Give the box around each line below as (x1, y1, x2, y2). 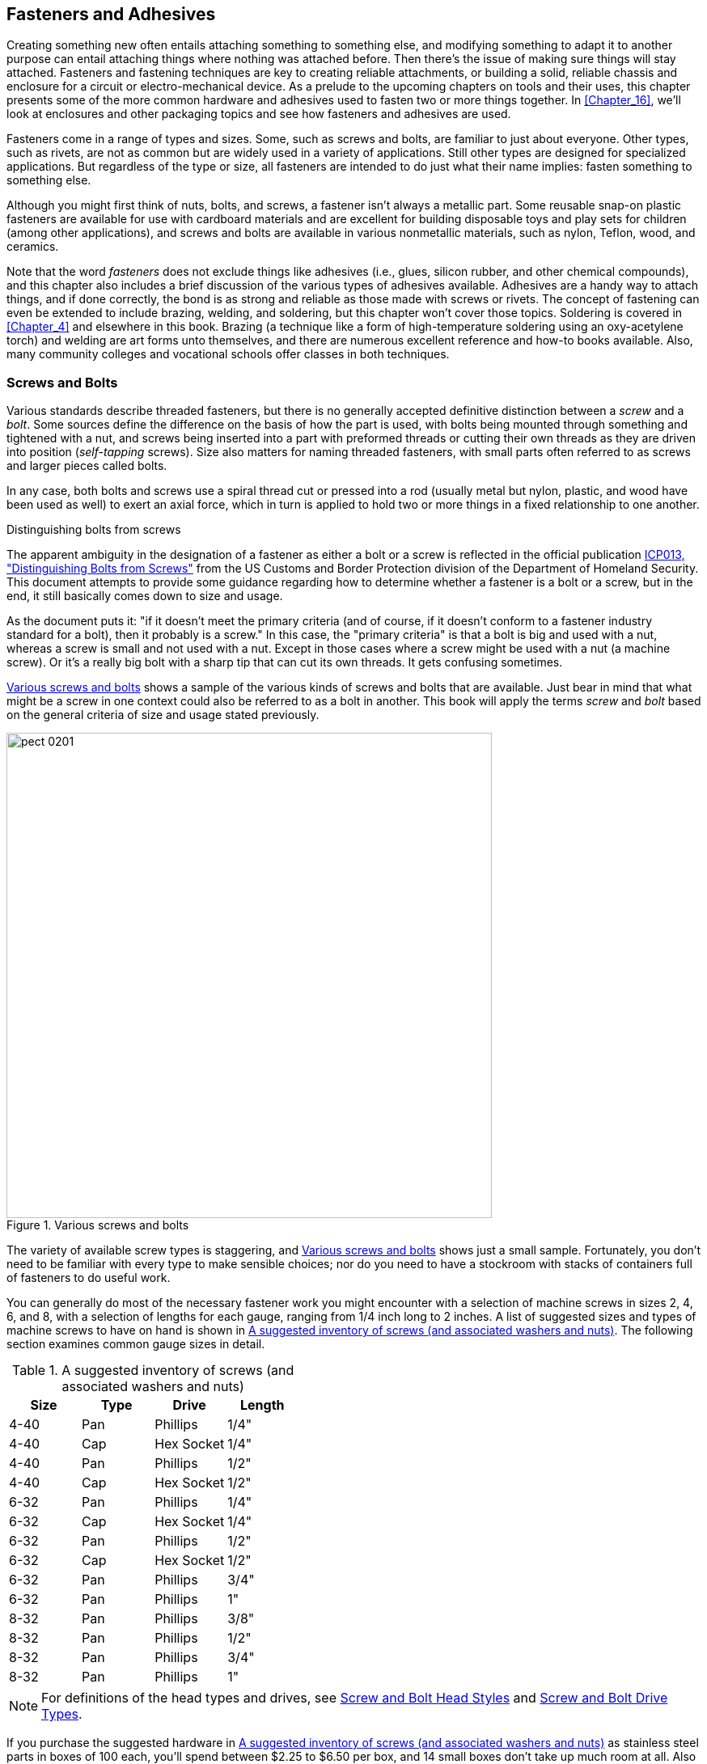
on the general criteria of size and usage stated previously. (6, 708, 320, 722)
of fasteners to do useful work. (6, 1271, 171, 1285)
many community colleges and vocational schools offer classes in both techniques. (6, 347, 450, 362)
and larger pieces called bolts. (6, 459, 167, 473)
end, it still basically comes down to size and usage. (6, 589, 283, 603)
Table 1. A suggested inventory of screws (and (12, 1362, 294, 1379)
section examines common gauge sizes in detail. (6, 1337, 265, 1352)
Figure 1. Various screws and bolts (6, 1218, 189, 1233)
